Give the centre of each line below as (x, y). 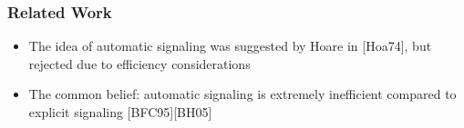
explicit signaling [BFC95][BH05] (120, 112)
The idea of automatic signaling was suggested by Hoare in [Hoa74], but (230, 46)
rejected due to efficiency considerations (139, 63)
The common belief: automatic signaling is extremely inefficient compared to (242, 94)
